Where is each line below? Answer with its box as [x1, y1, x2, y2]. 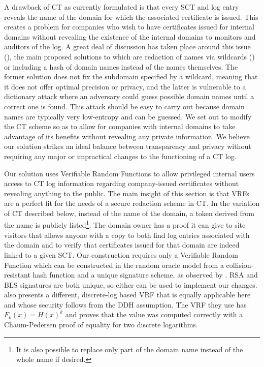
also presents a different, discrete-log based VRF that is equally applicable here [4, 289, 251, 300]
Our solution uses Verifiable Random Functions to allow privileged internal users [4, 168, 255, 178]
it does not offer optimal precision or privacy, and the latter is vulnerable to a [4, 81, 246, 91]
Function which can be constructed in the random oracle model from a [4, 259, 224, 270]
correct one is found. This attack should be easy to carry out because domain [4, 101, 245, 111]
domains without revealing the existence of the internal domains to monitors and [4, 31, 256, 42]
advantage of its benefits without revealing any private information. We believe [4, 131, 250, 141]
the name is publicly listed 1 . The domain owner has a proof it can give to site [4, 218, 246, 230]
